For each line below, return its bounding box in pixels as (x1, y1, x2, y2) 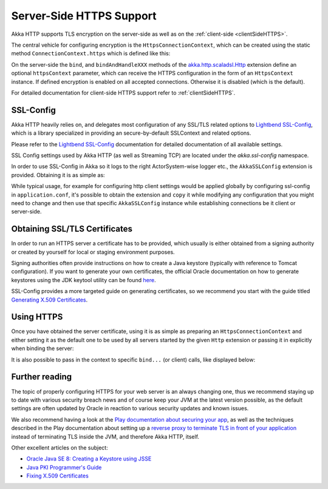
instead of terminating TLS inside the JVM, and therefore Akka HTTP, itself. (11, 433, 200, 440)
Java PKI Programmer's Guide (26, 464, 102, 471)
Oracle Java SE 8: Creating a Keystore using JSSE (26, 455, 152, 462)
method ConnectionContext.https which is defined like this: (11, 50, 171, 57)
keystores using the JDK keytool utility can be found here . (11, 276, 156, 283)
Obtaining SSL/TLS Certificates (11, 224, 133, 234)
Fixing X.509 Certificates (26, 472, 89, 479)
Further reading (11, 372, 72, 382)
